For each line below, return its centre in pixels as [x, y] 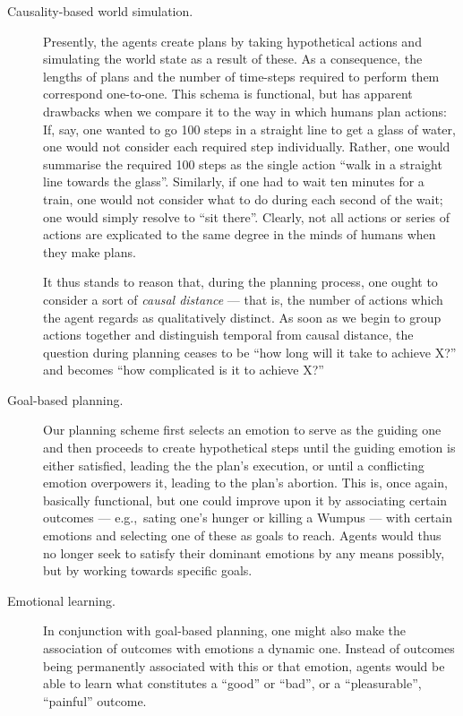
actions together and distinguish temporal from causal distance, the [228, 335]
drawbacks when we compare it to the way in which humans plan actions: [245, 111]
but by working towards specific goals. [148, 570]
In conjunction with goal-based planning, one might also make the [225, 630]
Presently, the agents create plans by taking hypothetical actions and [232, 41]
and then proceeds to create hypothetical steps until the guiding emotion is [249, 448]
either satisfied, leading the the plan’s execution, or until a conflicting [234, 465]
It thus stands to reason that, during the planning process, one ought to [240, 282]
